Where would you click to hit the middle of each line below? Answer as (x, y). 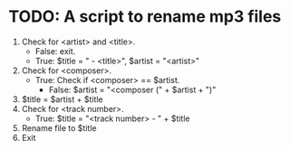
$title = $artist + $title (62, 99)
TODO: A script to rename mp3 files (145, 17)
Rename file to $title (59, 127)
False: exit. (55, 51)
